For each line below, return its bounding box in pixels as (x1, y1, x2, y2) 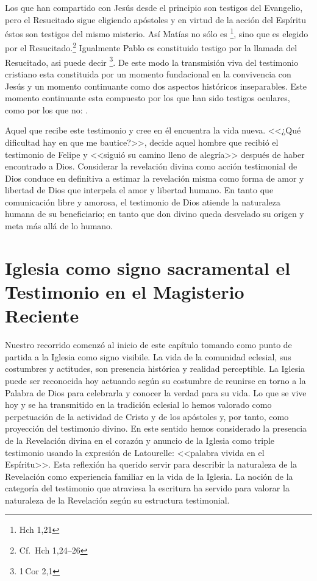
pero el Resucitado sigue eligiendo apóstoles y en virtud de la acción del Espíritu (5, 13, 307, 26)
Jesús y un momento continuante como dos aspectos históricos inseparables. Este (5, 79, 307, 92)
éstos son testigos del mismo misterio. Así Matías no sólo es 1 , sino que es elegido (5, 26, 308, 40)
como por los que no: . (5, 103, 88, 116)
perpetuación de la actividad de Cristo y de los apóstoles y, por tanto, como (5, 410, 289, 422)
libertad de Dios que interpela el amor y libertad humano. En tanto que (5, 184, 274, 196)
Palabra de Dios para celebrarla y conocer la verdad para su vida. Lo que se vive (5, 386, 307, 399)
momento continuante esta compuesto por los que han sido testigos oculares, (5, 91, 290, 104)
